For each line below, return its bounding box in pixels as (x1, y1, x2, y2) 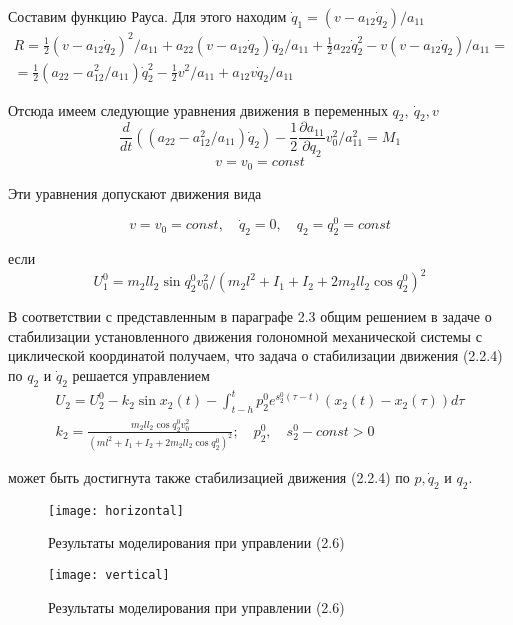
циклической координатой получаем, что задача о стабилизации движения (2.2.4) (8, 345, 503, 366)
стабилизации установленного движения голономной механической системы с (8, 325, 482, 346)
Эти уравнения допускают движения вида (8, 182, 262, 203)
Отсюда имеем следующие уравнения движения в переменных (8, 99, 388, 120)
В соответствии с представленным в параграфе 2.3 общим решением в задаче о (8, 306, 492, 327)
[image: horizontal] (48, 503, 185, 518)
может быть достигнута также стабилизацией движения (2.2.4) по (8, 466, 410, 487)
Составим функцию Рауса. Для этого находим (8, 6, 287, 26)
